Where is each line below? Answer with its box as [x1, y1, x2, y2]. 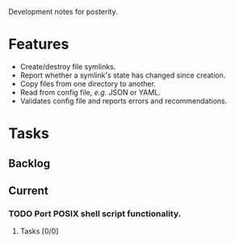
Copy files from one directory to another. [19, 78, 156, 88]
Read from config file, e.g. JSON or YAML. [19, 87, 162, 97]
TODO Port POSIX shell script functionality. [8, 207, 182, 219]
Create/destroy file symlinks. [19, 61, 116, 71]
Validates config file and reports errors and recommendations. [19, 96, 228, 106]
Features [8, 36, 69, 53]
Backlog [8, 157, 51, 170]
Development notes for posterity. [8, 7, 119, 16]
